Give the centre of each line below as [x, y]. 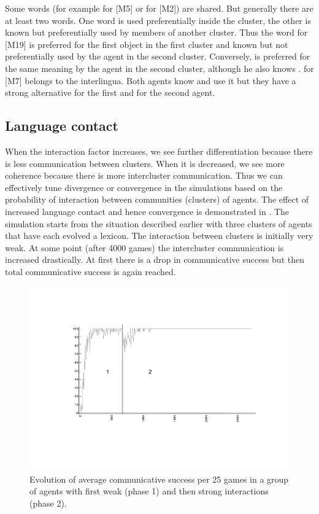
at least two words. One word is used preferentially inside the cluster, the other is [158, 20]
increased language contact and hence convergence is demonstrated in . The [147, 211]
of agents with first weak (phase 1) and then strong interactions [149, 491]
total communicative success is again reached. [90, 271]
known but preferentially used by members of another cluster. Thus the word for [156, 32]
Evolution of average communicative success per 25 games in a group [159, 479]
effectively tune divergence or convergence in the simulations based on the [144, 187]
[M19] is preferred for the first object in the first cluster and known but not [147, 44]
